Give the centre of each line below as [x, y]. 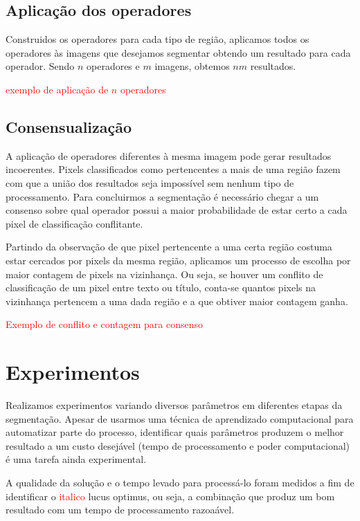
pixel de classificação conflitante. [74, 223]
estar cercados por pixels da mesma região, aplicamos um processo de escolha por [178, 260]
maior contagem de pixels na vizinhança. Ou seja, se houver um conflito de [164, 274]
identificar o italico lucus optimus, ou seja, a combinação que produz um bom [170, 496]
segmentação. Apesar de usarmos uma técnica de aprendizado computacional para [180, 418]
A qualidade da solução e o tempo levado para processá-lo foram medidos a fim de [180, 482]
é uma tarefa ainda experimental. [76, 459]
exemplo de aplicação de [57, 89]
